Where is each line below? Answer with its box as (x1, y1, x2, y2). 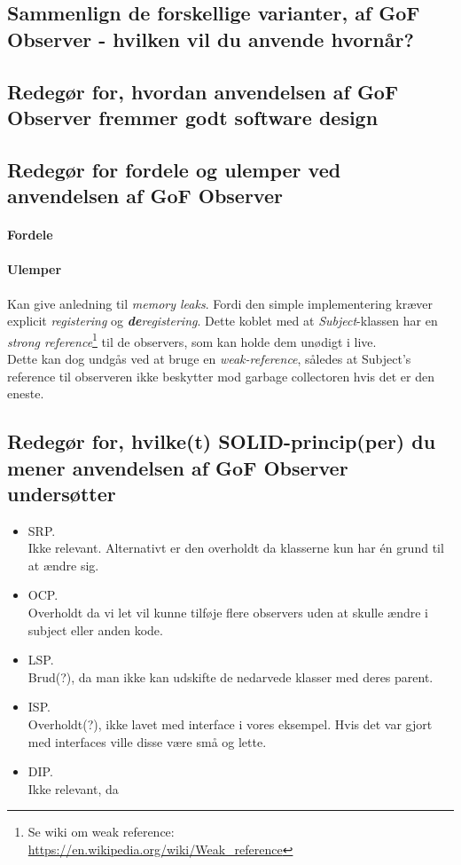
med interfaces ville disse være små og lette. (27, 732, 267, 751)
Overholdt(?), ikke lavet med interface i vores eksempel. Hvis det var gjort (27, 715, 433, 734)
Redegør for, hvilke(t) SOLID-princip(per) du (7, 428, 436, 455)
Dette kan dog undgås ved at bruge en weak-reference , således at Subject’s (7, 349, 411, 367)
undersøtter (7, 479, 116, 507)
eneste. (7, 384, 44, 403)
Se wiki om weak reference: (27, 822, 175, 841)
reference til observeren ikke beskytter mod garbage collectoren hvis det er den (7, 366, 434, 385)
